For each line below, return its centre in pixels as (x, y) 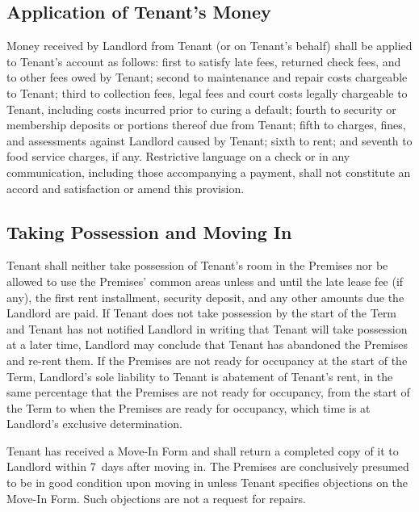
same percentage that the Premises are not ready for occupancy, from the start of (208, 392)
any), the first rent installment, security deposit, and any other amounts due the (205, 297)
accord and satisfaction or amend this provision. (126, 188)
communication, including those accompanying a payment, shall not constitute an (209, 172)
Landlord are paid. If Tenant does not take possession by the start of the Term (202, 313)
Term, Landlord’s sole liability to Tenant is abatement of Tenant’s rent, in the (200, 376)
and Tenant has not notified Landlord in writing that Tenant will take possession (207, 328)
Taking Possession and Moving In (149, 231)
